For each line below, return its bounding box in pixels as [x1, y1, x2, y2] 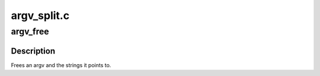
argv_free [11, 26, 50, 37]
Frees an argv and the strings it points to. [11, 61, 111, 68]
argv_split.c [11, 9, 70, 22]
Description [11, 46, 56, 56]
